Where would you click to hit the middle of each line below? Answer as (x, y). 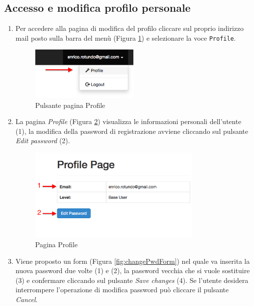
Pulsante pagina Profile (70, 105)
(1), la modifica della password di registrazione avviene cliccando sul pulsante (132, 131)
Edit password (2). (43, 140)
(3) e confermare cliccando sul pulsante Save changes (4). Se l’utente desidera (132, 280)
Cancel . (26, 299)
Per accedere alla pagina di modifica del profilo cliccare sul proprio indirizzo (129, 28)
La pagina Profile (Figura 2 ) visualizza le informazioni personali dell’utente (128, 121)
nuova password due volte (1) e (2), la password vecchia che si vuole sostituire (133, 270)
